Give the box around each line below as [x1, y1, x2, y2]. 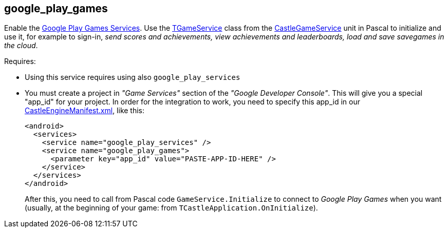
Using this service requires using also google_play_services [25, 73, 240, 82]
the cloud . [4, 41, 38, 50]
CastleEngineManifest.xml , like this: [25, 106, 145, 115]
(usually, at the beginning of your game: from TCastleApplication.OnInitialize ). [25, 203, 318, 213]
